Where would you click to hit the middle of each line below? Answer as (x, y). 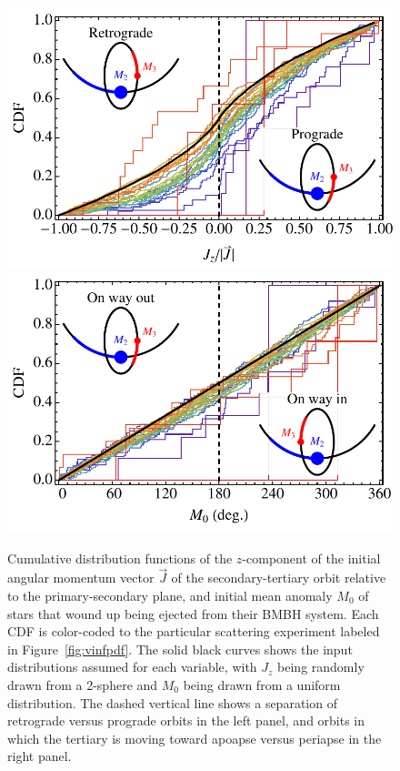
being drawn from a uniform (262, 685)
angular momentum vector (81, 578)
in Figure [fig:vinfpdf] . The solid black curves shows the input (180, 649)
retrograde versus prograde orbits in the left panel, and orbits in (186, 720)
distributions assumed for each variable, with (132, 667)
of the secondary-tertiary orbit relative (279, 578)
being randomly (321, 667)
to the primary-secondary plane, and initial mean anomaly (170, 596)
